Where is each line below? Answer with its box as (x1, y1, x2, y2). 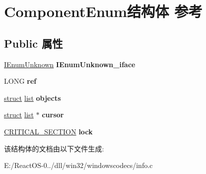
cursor (41, 109, 64, 120)
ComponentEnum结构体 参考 (4, 1, 202, 22)
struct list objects (4, 92, 61, 103)
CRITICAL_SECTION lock (4, 126, 93, 136)
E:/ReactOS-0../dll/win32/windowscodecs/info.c (4, 160, 153, 170)
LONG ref (4, 76, 36, 86)
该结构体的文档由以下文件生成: (4, 143, 104, 153)
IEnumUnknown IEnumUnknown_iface (4, 59, 135, 69)
